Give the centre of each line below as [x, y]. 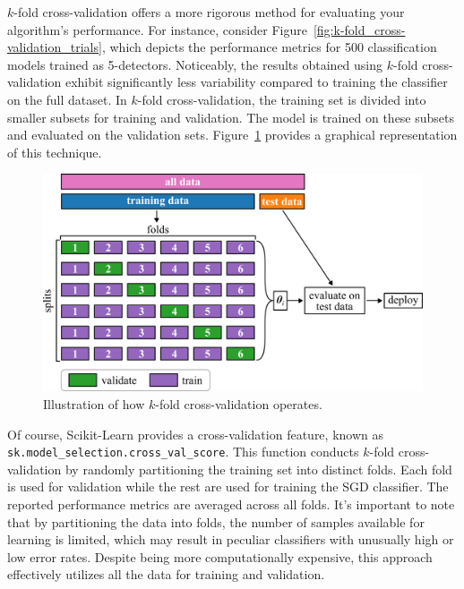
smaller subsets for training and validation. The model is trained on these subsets [231, 117]
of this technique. [55, 152]
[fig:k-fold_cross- [359, 29]
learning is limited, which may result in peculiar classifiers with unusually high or [231, 539]
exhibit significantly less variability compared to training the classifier [256, 82]
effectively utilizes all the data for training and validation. [166, 574]
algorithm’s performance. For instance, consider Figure [157, 29]
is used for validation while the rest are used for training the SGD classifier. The [228, 487]
